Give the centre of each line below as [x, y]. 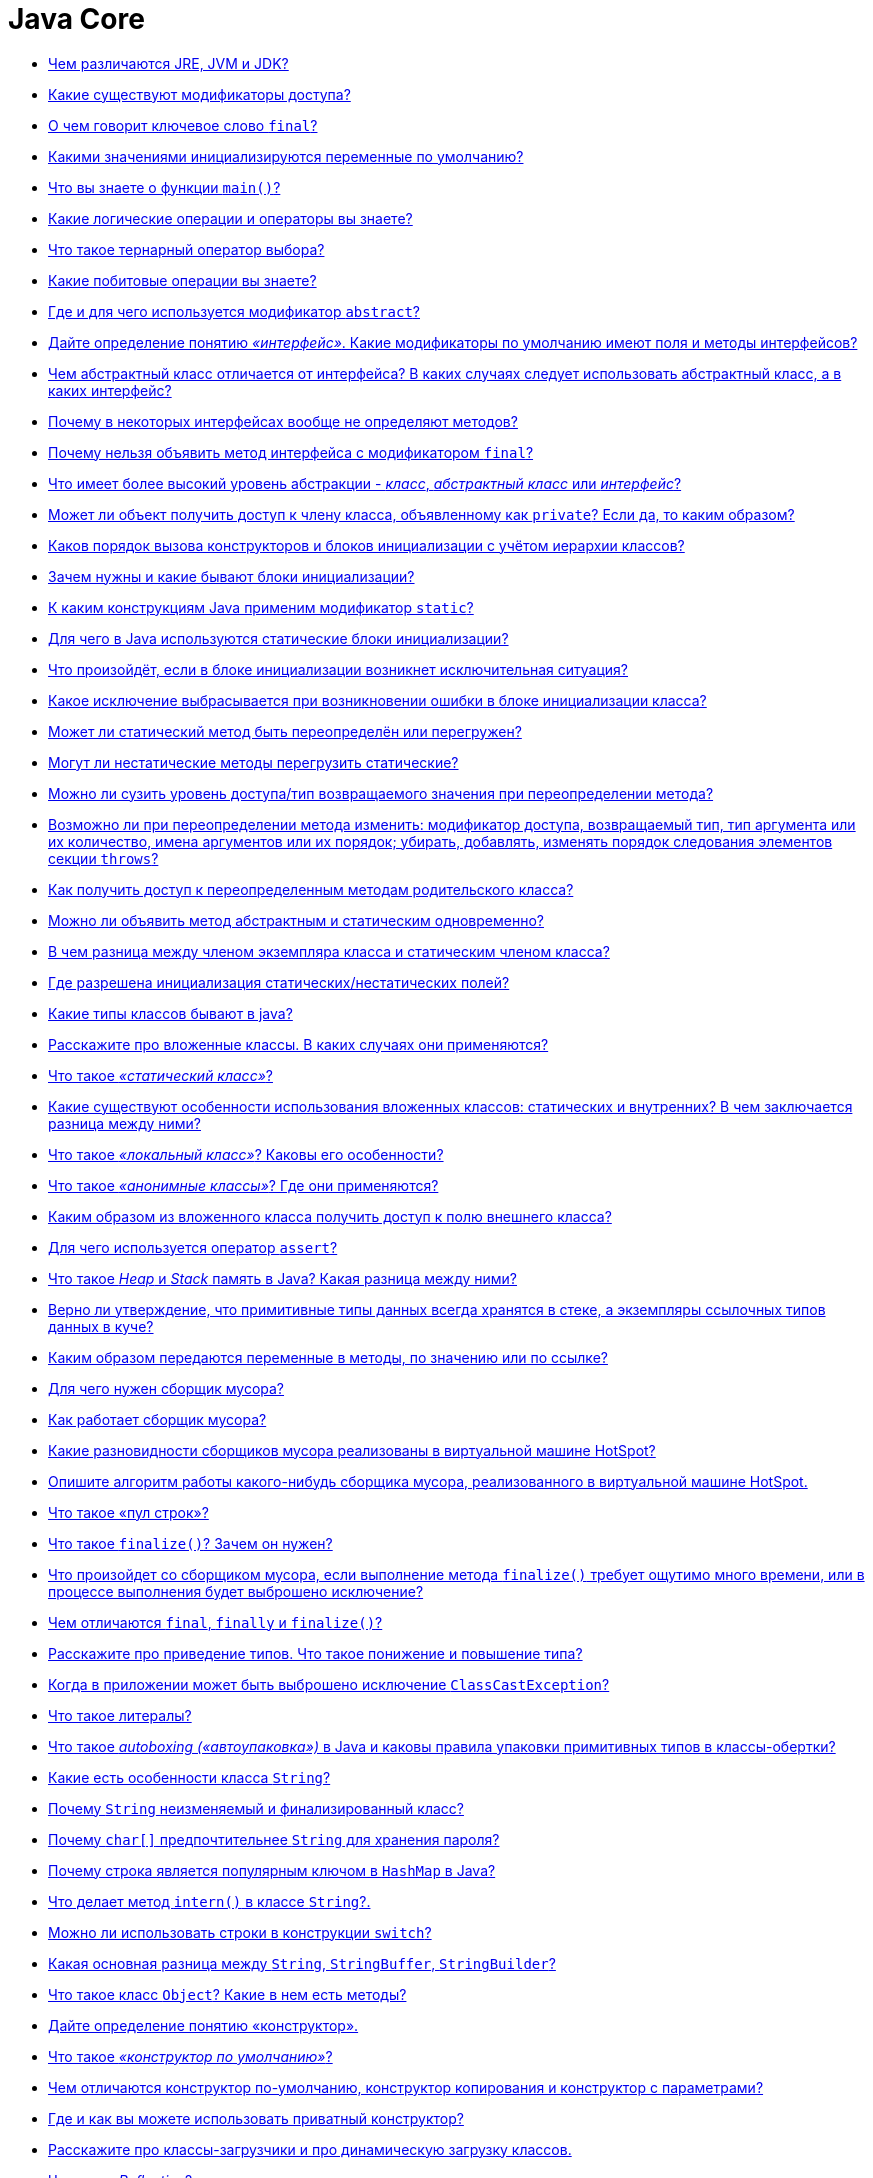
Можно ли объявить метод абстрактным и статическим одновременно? [296, 920]
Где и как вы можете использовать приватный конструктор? [256, 2118]
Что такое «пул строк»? [128, 1512]
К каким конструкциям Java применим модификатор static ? [261, 607]
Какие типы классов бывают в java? [170, 1013]
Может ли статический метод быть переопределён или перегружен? [285, 731]
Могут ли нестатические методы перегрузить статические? [253, 762]
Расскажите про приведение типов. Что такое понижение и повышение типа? [315, 1653]
